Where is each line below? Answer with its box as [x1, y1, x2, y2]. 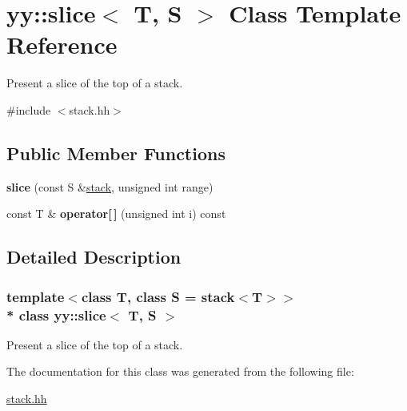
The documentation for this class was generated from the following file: [6, 363, 354, 380]
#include [6, 101, 51, 118]
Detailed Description [6, 244, 182, 269]
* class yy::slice [6, 304, 106, 324]
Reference [6, 28, 118, 61]
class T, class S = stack [81, 286, 235, 306]
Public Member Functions [6, 140, 225, 165]
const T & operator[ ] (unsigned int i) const [6, 205, 226, 222]
